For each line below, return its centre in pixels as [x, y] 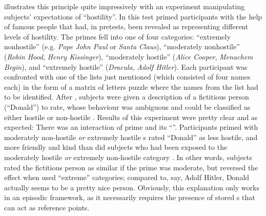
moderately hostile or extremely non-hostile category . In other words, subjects [128, 157]
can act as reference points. [47, 207]
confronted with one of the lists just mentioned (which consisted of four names [127, 77]
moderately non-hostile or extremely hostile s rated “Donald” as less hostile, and [131, 137]
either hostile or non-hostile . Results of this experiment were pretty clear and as [131, 117]
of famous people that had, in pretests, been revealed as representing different [126, 26]
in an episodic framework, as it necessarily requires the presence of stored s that [130, 197]
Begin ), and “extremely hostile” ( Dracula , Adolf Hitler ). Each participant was [126, 66]
